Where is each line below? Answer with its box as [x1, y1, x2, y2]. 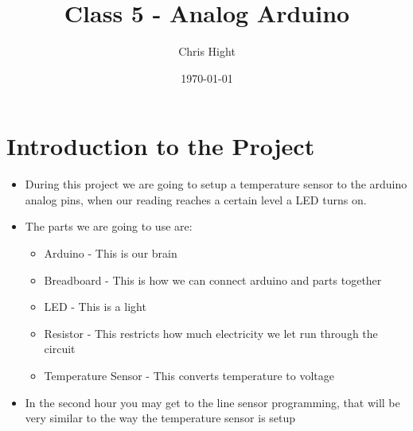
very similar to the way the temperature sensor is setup [25, 410, 296, 426]
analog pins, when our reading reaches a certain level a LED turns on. [25, 191, 367, 208]
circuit [44, 340, 76, 357]
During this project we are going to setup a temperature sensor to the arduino [25, 176, 407, 192]
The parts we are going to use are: [25, 218, 193, 235]
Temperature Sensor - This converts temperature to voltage [44, 367, 335, 383]
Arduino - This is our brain [44, 245, 177, 262]
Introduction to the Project [6, 130, 315, 162]
